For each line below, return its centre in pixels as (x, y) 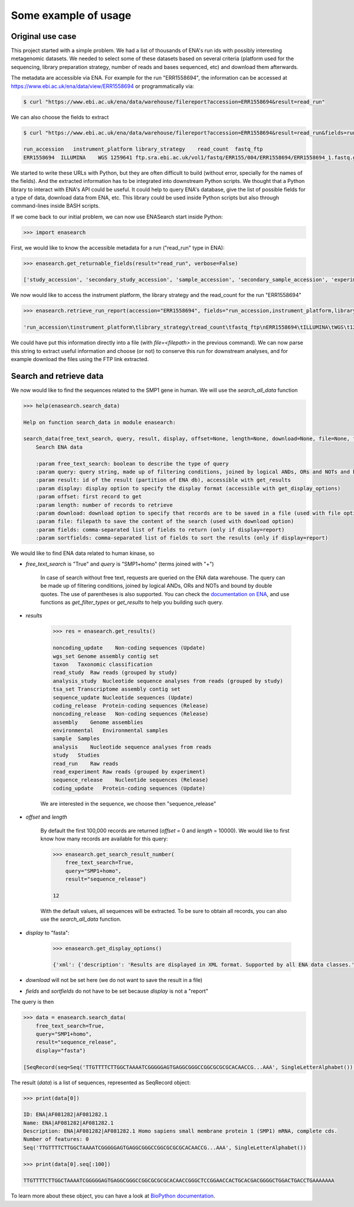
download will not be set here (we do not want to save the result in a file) (114, 980)
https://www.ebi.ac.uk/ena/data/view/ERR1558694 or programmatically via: (103, 86)
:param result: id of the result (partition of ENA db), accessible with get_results (163, 480)
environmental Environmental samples (110, 731)
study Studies (76, 755)
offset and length (46, 817)
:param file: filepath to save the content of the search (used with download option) (165, 521)
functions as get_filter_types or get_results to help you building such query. (132, 603)
